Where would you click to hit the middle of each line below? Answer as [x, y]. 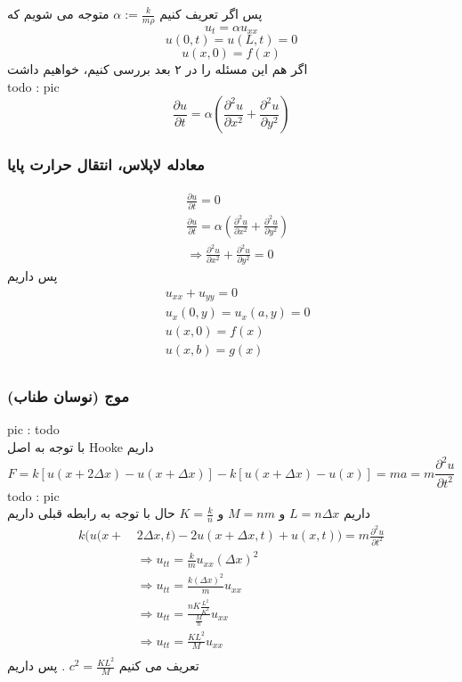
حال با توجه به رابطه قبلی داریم [91, 513]
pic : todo [33, 429]
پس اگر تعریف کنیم [211, 13]
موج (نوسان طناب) [68, 396]
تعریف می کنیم [159, 666]
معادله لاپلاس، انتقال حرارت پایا [106, 164]
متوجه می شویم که [58, 13]
